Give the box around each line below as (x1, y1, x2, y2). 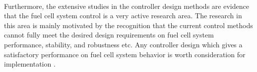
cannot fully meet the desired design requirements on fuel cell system (4, 30, 214, 40)
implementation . (4, 59, 56, 69)
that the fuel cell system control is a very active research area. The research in (4, 10, 242, 21)
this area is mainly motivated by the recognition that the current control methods (4, 20, 253, 30)
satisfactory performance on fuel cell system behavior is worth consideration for (4, 49, 246, 59)
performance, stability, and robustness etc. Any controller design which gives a (4, 39, 243, 49)
